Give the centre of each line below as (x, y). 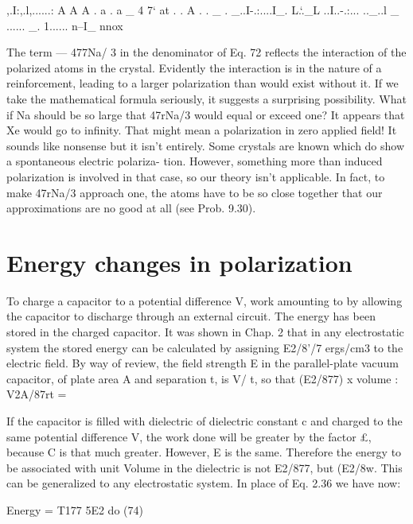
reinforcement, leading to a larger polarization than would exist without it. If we (203, 83)
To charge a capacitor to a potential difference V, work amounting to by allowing (205, 300)
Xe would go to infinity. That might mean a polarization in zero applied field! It (202, 130)
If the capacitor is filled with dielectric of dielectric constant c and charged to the (205, 421)
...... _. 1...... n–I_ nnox (65, 25)
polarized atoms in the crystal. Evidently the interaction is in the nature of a (194, 67)
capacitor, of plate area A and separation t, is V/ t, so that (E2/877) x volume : (203, 378)
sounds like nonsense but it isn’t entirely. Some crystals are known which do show (206, 145)
